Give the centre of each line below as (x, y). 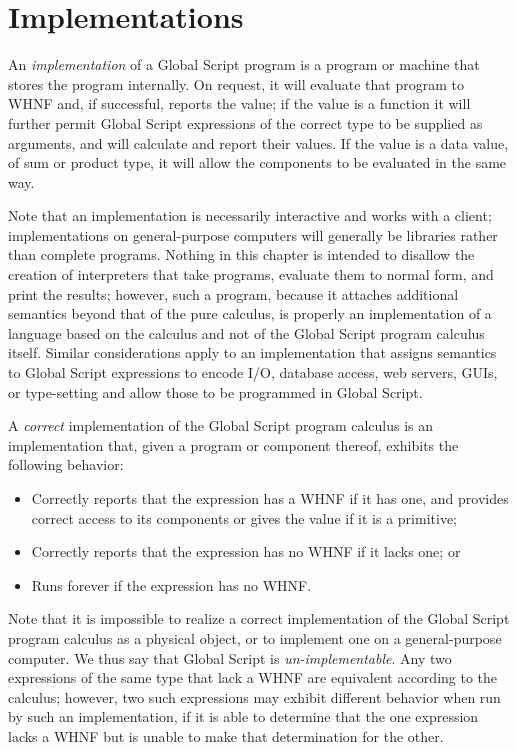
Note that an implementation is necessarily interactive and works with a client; (250, 215)
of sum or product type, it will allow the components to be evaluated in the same (257, 162)
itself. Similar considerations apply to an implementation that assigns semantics (252, 352)
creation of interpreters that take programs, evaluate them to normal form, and (251, 274)
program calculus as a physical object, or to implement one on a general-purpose (255, 637)
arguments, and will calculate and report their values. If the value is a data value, (258, 142)
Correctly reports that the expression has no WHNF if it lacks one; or (246, 551)
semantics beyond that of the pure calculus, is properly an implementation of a (250, 313)
